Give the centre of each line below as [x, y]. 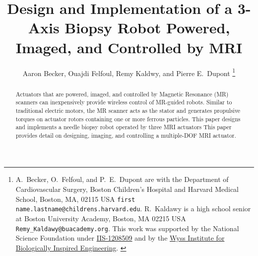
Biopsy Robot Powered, [147, 28]
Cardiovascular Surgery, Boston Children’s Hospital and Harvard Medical [127, 189]
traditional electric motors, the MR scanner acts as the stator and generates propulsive [128, 110]
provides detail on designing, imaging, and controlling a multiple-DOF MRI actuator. [126, 135]
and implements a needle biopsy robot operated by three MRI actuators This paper [124, 127]
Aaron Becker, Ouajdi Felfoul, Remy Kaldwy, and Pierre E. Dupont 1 [129, 72]
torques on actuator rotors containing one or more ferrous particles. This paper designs [128, 119]
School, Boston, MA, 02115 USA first [75, 199]
